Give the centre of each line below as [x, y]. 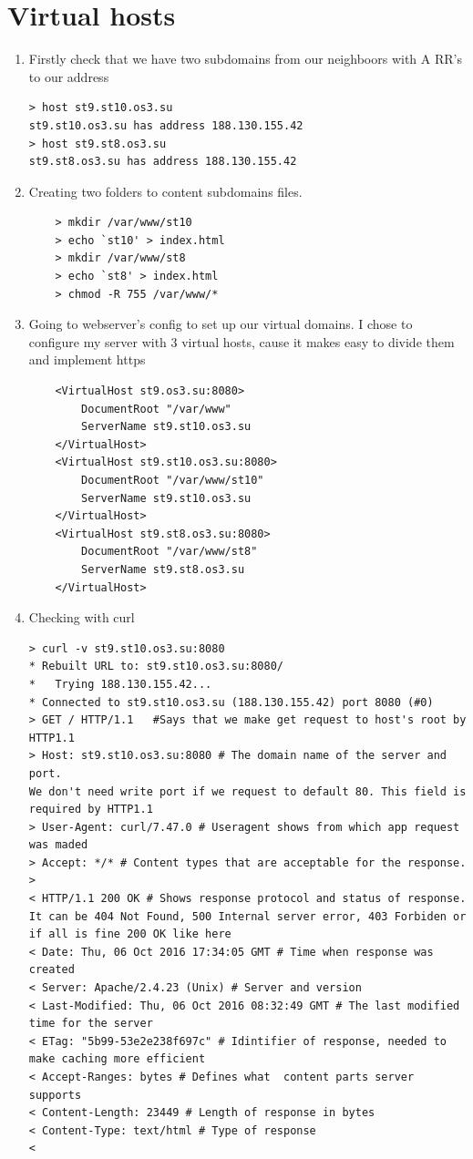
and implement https [87, 359]
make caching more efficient [117, 1059]
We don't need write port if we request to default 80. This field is [247, 791]
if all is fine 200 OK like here [130, 934]
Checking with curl [82, 617]
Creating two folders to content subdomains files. [165, 191]
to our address [69, 76]
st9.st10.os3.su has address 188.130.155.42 [166, 125]
